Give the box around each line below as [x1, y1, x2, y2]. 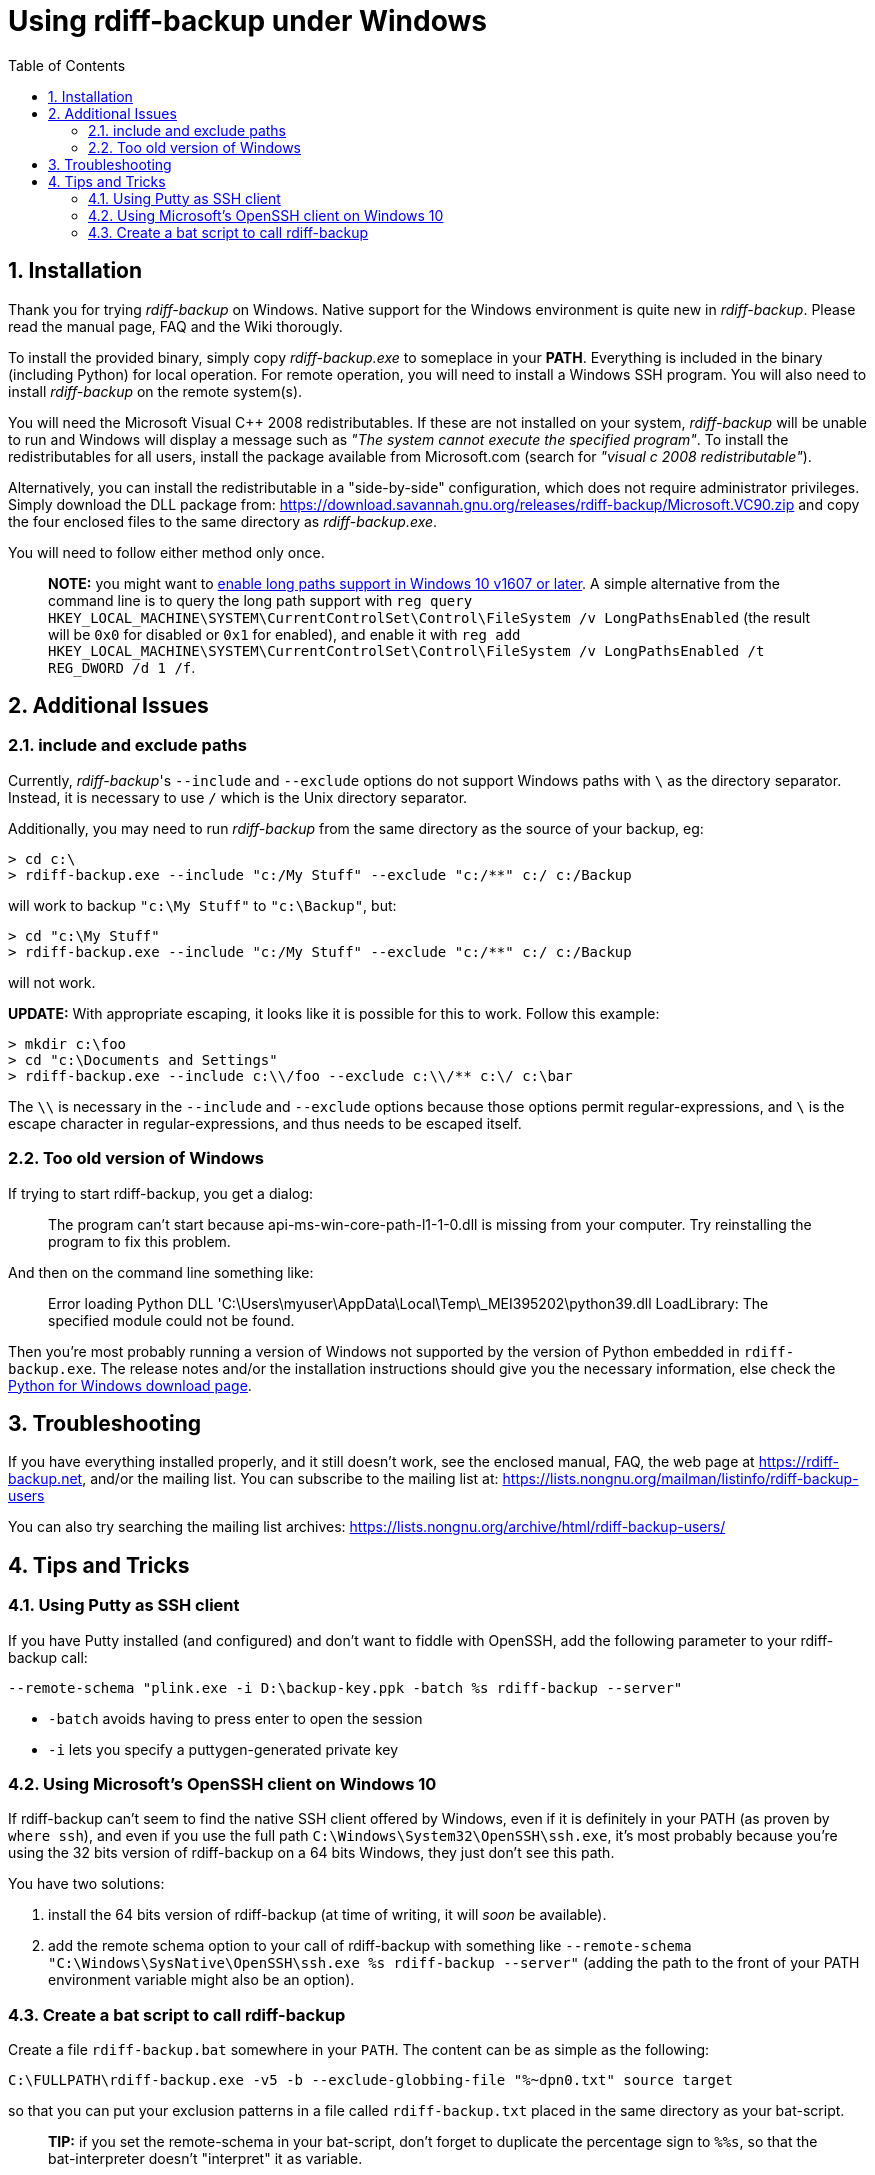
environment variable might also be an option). [48, 1971, 355, 1989]
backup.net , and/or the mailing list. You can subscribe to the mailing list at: [8, 1470, 499, 1488]
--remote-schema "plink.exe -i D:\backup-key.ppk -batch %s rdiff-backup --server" [8, 1679, 683, 1696]
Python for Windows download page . [8, 1376, 252, 1394]
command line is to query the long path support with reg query [48, 591, 473, 609]
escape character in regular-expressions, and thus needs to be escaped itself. [8, 1114, 522, 1132]
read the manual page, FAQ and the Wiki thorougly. [8, 317, 343, 335]
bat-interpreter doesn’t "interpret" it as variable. [48, 2150, 363, 2168]
